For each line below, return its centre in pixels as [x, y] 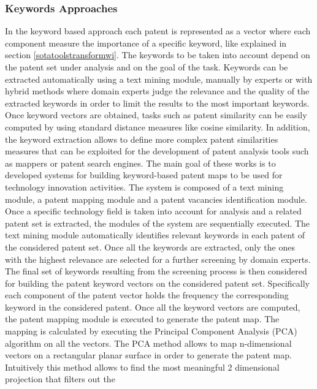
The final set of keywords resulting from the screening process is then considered [156, 271]
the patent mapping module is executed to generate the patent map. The [142, 319]
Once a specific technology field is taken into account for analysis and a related [153, 211]
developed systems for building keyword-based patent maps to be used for [144, 175]
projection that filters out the [60, 379]
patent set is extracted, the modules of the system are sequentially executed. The [158, 223]
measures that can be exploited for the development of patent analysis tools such [157, 151]
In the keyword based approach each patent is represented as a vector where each [158, 31]
